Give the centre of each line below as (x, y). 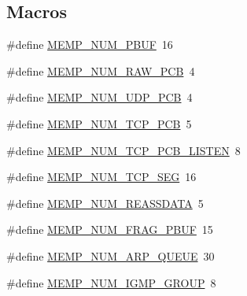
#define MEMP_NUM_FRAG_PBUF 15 (110, 229)
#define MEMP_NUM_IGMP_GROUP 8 (111, 282)
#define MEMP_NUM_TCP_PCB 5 (99, 123)
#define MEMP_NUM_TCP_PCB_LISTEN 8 (124, 150)
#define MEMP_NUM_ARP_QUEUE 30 (111, 255)
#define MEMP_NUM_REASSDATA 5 (105, 203)
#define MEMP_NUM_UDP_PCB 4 (100, 97)
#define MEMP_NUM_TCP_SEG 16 (101, 177)
